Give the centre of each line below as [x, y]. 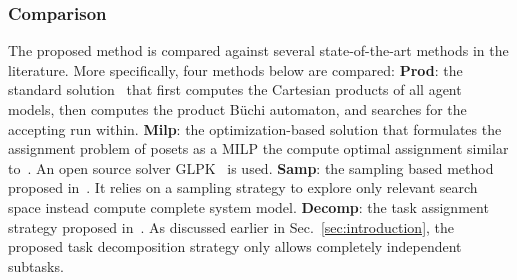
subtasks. [36, 265]
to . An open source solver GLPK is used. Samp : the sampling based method [251, 167]
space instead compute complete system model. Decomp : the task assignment [248, 206]
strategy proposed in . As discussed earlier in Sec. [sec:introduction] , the [231, 226]
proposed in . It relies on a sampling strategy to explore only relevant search [243, 187]
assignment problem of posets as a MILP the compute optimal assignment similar [258, 148]
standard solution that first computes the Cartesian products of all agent [235, 89]
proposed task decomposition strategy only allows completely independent [235, 246]
